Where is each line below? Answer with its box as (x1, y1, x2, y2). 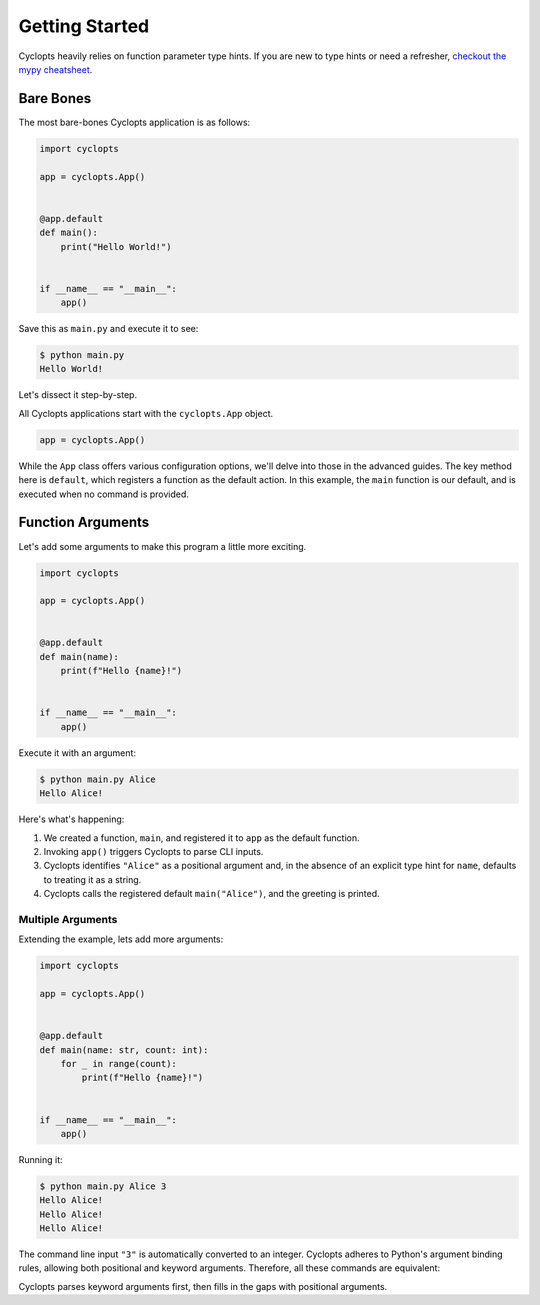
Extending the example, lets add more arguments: (18, 933, 224, 945)
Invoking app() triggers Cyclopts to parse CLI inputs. (43, 845, 264, 857)
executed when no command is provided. (18, 488, 190, 500)
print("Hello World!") (60, 241, 172, 252)
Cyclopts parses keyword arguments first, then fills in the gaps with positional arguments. (18, 1280, 388, 1292)
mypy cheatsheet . (18, 63, 93, 75)
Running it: (18, 1153, 64, 1165)
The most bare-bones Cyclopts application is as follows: (18, 116, 251, 128)
